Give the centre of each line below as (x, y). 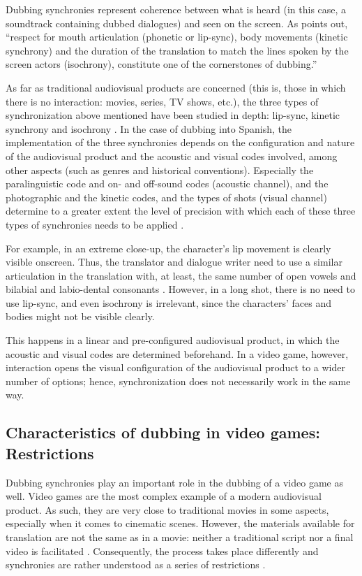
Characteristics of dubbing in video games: (163, 432)
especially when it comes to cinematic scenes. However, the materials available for (180, 523)
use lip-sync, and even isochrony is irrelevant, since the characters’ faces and (168, 302)
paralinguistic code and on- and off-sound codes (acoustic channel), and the (167, 183)
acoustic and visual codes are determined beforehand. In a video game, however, (177, 353)
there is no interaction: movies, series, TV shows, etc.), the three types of (162, 101)
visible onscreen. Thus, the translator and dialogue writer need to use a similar (174, 262)
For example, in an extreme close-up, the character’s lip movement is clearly (168, 248)
